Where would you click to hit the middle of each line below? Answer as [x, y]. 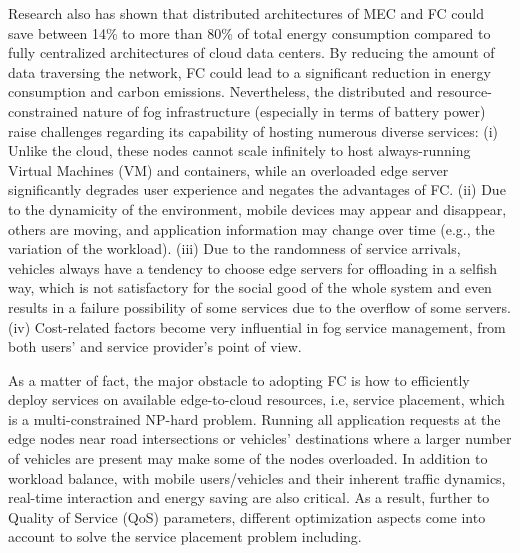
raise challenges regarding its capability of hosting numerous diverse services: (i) [253, 130]
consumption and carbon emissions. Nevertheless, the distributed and [220, 91]
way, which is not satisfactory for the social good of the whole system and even [250, 287]
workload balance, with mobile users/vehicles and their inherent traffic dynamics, [257, 477]
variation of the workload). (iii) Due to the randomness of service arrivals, [234, 248]
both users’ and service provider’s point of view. [155, 346]
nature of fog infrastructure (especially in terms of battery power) [284, 110]
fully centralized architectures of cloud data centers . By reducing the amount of [251, 52]
